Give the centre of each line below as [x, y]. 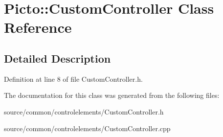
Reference [38, 27]
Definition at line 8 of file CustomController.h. [73, 79]
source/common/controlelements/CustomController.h [84, 111]
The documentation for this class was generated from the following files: [112, 95]
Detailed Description [57, 58]
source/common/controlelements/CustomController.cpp [87, 128]
